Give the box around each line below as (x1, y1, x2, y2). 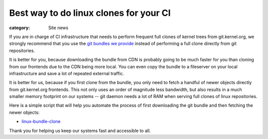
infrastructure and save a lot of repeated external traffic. (9, 70, 124, 76)
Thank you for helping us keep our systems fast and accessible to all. (9, 128, 151, 134)
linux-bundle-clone (21, 119, 61, 125)
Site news (48, 25, 68, 31)
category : (9, 25, 30, 31)
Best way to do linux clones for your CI (9, 7, 171, 18)
